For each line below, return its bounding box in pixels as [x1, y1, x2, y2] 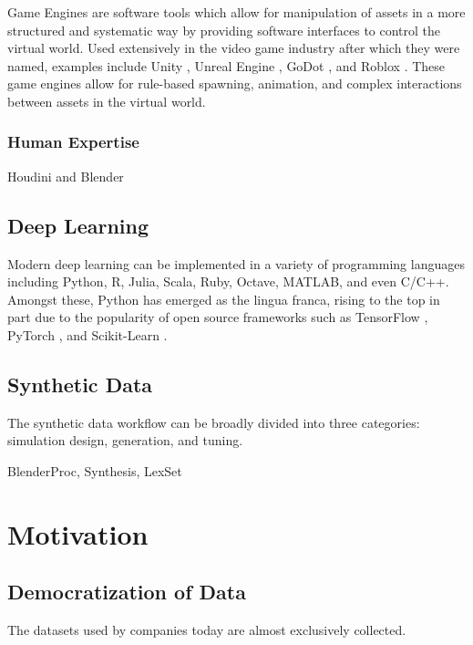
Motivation [7, 515, 149, 552]
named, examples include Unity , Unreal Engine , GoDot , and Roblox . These [7, 56, 446, 75]
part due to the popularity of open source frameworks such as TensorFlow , [7, 307, 428, 327]
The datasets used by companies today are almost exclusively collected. [7, 620, 406, 640]
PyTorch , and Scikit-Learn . [7, 325, 168, 344]
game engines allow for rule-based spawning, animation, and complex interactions [7, 74, 462, 93]
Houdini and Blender [7, 166, 124, 185]
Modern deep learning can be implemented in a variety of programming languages [7, 254, 465, 273]
